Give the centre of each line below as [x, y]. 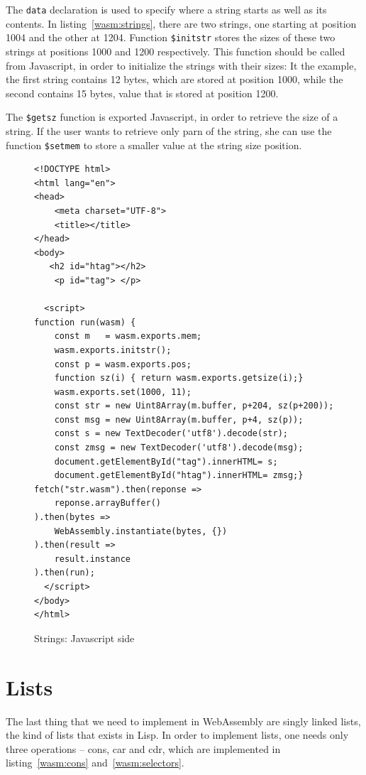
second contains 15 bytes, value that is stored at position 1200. [142, 93]
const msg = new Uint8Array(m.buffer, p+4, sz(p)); [179, 419]
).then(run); [65, 573]
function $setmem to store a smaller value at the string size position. [154, 145]
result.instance [93, 559]
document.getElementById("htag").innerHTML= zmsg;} [179, 476]
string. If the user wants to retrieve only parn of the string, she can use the [169, 130]
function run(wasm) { [85, 322]
